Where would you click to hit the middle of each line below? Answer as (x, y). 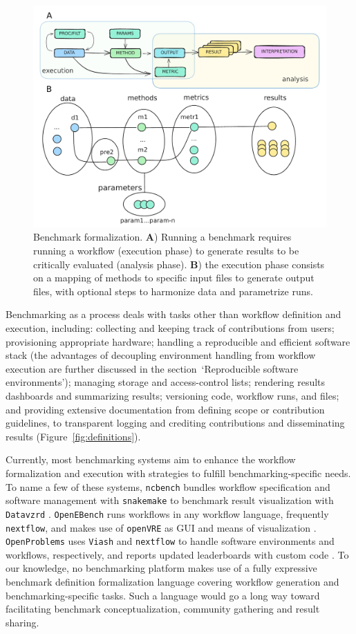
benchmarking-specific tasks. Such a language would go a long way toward (163, 595)
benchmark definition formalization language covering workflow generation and (172, 582)
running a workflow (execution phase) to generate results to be (166, 251)
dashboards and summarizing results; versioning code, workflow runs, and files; (172, 396)
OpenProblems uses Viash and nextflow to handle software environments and (170, 541)
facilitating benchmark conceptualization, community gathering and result (163, 609)
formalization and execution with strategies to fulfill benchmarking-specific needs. (178, 473)
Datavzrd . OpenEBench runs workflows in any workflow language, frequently (167, 513)
